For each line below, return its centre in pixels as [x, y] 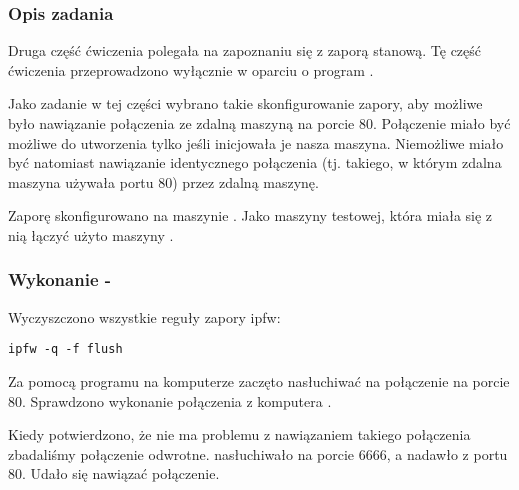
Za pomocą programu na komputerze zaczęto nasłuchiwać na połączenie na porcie [259, 381]
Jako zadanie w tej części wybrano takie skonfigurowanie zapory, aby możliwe [245, 103]
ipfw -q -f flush [65, 349]
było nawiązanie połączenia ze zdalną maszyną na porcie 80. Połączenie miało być [259, 123]
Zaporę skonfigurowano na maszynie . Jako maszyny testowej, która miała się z [250, 215]
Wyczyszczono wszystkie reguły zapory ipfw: [144, 316]
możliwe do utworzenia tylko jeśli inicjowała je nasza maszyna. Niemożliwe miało [256, 142]
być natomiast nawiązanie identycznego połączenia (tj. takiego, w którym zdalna [255, 162]
